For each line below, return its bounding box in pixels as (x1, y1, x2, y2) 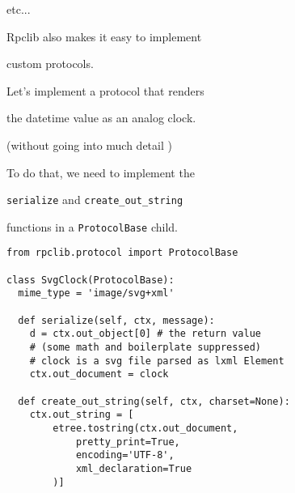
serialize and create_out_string (6, 191, 183, 208)
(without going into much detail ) (6, 136, 172, 153)
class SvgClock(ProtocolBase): (6, 274, 175, 286)
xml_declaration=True (75, 462, 192, 474)
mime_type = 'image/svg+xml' (18, 287, 175, 300)
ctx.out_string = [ (29, 409, 134, 421)
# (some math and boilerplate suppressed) (29, 342, 261, 354)
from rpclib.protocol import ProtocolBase (6, 247, 238, 259)
